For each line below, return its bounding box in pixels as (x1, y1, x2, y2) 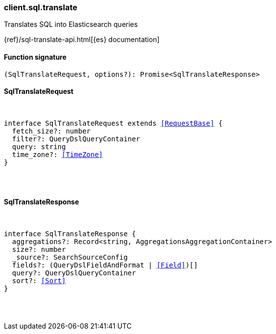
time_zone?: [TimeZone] (12, 150, 103, 158)
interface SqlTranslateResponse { (4, 230, 136, 238)
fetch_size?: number (12, 127, 91, 135)
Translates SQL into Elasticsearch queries (4, 20, 138, 29)
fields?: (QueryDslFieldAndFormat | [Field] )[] (12, 261, 198, 269)
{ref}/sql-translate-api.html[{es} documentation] (4, 35, 160, 44)
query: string (12, 142, 66, 151)
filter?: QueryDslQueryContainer (12, 134, 140, 143)
